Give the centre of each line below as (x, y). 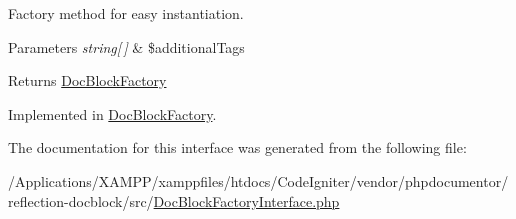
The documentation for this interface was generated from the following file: (237, 147)
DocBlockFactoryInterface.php (246, 200)
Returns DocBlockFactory (87, 80)
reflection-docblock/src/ (81, 200)
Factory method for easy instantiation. (126, 13)
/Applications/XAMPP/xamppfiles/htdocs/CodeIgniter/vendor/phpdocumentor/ (258, 180)
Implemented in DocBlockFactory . (112, 113)
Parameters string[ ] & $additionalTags (126, 46)
